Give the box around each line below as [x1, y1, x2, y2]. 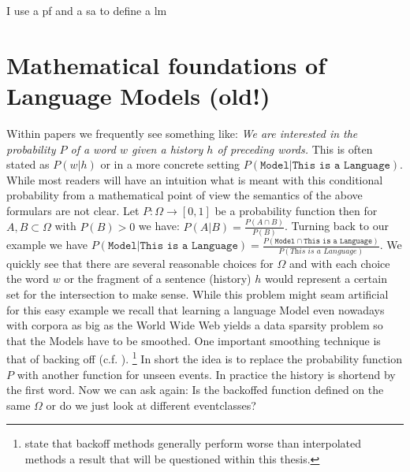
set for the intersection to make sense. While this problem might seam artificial [6, 285, 389, 302]
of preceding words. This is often [217, 140, 373, 157]
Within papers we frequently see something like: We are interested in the [6, 125, 358, 141]
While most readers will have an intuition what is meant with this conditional [6, 171, 383, 188]
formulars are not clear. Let [6, 202, 140, 218]
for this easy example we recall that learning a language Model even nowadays [6, 301, 385, 318]
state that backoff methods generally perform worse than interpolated [24, 435, 362, 452]
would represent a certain [264, 270, 387, 287]
